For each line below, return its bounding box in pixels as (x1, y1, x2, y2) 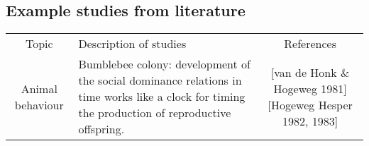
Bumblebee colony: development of (78, 56, 250, 73)
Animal (21, 80, 57, 97)
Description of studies (78, 35, 187, 52)
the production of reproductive (78, 104, 231, 121)
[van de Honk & (270, 63, 350, 80)
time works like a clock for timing (78, 88, 246, 105)
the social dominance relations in (78, 72, 242, 89)
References (284, 35, 336, 52)
